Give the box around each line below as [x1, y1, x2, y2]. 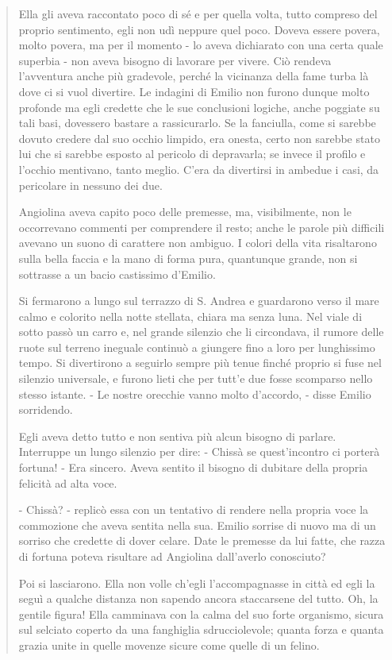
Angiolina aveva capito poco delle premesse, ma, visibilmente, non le [18, 203, 352, 220]
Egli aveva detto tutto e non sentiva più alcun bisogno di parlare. [18, 427, 336, 444]
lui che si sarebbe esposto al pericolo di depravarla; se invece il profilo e [18, 145, 366, 162]
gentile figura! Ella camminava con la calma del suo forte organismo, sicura [18, 605, 384, 622]
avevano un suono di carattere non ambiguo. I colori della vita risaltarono [18, 234, 377, 251]
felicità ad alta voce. [18, 474, 117, 491]
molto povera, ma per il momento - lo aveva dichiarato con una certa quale [18, 37, 383, 53]
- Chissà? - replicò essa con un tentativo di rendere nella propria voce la [18, 501, 369, 518]
